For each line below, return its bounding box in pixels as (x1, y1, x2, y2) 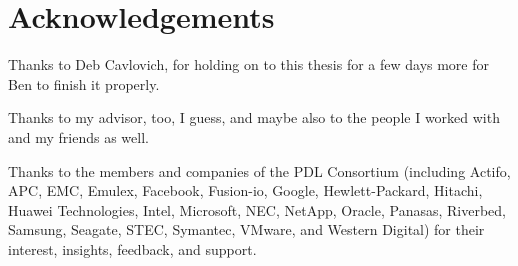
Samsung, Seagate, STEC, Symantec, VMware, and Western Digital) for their (8, 219, 485, 240)
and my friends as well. (8, 126, 149, 147)
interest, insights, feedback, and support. (8, 238, 257, 259)
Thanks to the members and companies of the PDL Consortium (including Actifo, (8, 160, 511, 181)
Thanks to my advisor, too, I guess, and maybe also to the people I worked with (8, 107, 500, 128)
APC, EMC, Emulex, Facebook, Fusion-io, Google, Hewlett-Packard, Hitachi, (8, 180, 483, 201)
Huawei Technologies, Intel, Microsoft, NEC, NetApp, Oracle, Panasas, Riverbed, (8, 199, 507, 220)
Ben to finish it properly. (8, 73, 160, 94)
